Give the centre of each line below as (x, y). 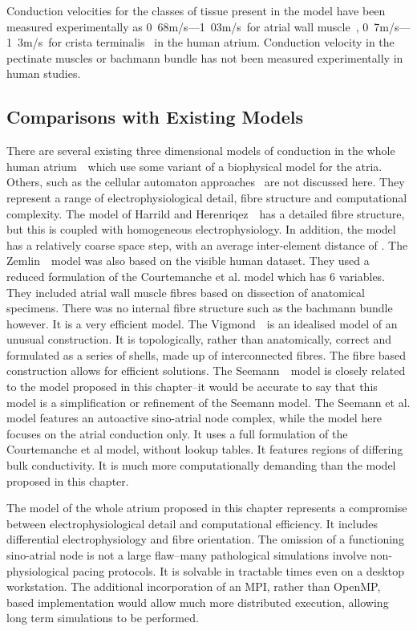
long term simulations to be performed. (103, 618)
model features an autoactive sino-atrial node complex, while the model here (194, 418)
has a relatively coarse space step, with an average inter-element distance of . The (207, 244)
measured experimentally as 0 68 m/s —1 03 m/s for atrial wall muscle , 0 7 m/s (203, 26)
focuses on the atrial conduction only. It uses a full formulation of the (177, 433)
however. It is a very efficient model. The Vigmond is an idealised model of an (202, 323)
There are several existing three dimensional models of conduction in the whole (201, 151)
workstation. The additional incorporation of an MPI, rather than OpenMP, (194, 586)
